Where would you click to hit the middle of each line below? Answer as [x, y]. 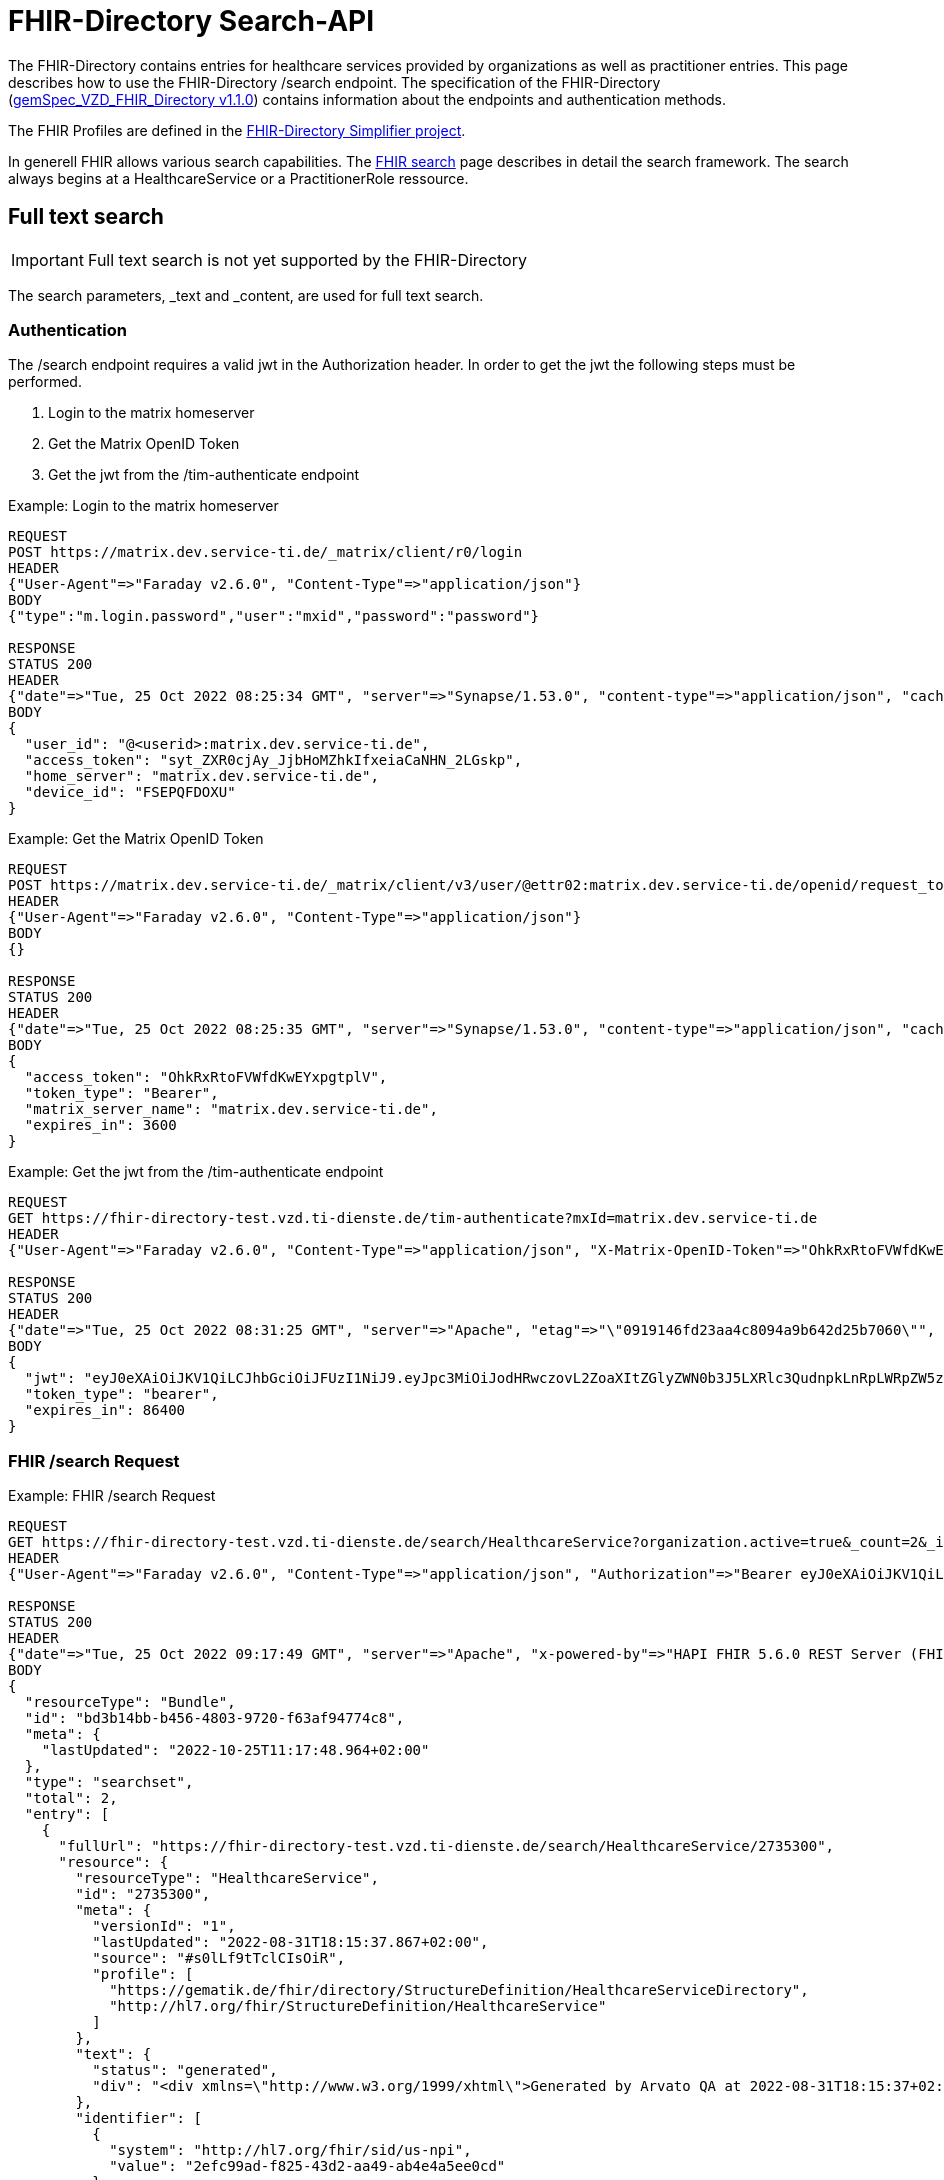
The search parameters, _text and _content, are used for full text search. [246, 295]
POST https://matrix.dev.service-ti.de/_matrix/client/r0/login [265, 552]
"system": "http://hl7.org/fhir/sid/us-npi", [290, 2150]
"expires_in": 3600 [100, 1125]
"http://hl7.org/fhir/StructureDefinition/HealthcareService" [358, 2006]
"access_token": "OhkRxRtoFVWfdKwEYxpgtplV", [206, 1077]
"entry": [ [67, 1814]
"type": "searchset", [109, 1782]
